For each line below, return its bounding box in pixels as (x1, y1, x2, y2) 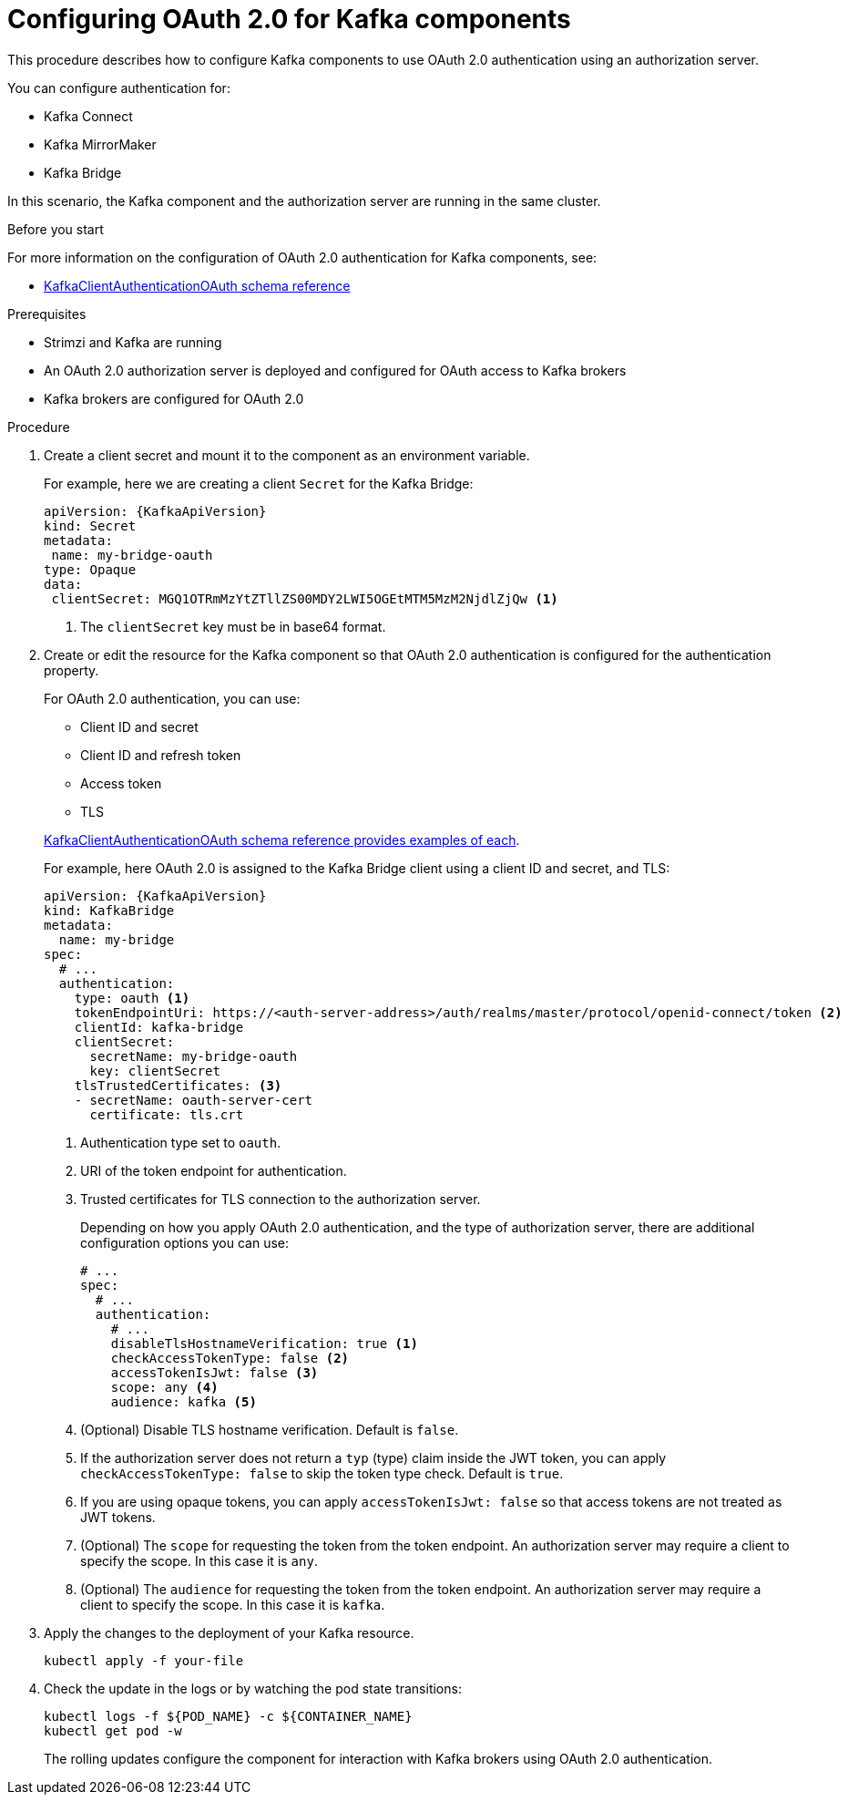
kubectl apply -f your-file (44, 1653, 244, 1668)
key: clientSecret (89, 1063, 220, 1078)
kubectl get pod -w (44, 1723, 182, 1738)
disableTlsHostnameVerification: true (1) (110, 1335, 418, 1351)
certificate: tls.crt (89, 1107, 244, 1122)
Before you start (7, 221, 104, 237)
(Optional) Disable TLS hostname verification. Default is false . (80, 1421, 459, 1437)
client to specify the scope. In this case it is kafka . (80, 1596, 385, 1612)
